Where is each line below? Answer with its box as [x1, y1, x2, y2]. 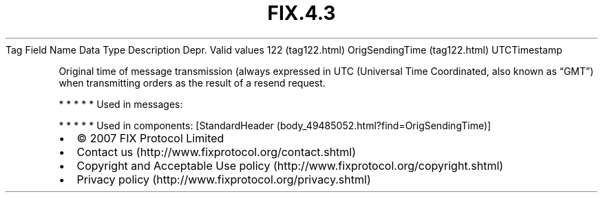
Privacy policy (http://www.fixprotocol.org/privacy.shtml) [76, 172, 371, 186]
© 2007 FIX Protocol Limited [76, 131, 224, 145]
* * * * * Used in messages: [59, 98, 183, 110]
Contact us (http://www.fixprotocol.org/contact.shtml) [76, 144, 357, 159]
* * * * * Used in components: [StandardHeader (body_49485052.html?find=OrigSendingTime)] [59, 119, 491, 131]
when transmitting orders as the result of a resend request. [59, 76, 326, 89]
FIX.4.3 [267, 1, 336, 25]
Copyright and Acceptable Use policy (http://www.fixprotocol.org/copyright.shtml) [76, 158, 504, 173]
